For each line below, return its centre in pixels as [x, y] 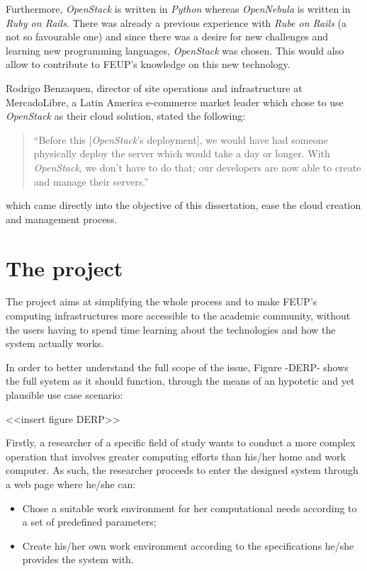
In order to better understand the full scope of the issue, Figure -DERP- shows [177, 367]
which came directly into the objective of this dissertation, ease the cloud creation [183, 205]
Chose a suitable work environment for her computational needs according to [190, 508]
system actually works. [55, 343]
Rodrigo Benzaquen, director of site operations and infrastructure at [154, 87]
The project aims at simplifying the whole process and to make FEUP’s [162, 301]
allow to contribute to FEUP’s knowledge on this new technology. [148, 64]
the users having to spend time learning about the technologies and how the [171, 329]
